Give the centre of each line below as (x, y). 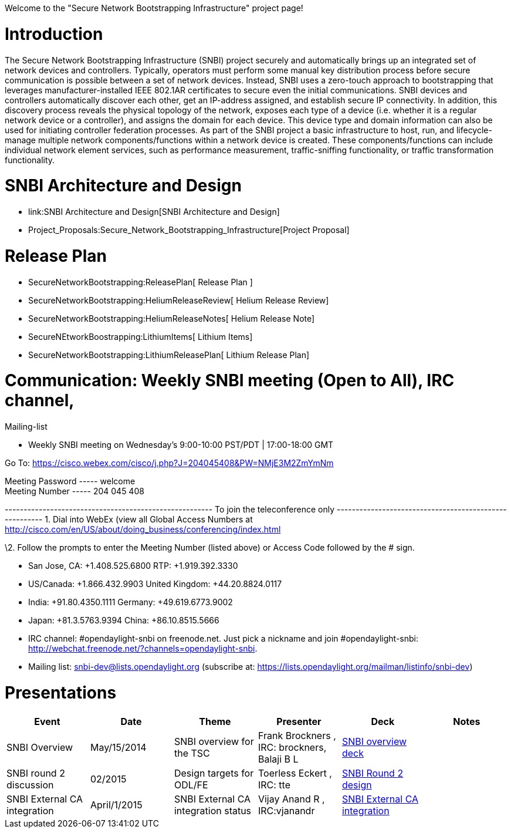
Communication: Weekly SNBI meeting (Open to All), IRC (230, 381)
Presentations (61, 692)
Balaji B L (278, 759)
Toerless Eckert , (295, 773)
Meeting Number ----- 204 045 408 (75, 491)
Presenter (299, 721)
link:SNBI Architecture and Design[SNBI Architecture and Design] (154, 212)
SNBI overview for (214, 741)
